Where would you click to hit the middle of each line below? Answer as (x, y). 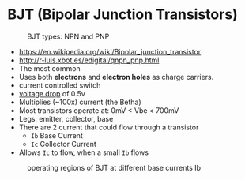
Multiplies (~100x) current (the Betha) (80, 102)
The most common (49, 68)
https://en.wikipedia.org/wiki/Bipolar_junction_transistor (110, 51)
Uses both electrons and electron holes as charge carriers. (116, 77)
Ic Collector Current (63, 144)
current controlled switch (60, 85)
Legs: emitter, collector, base (66, 118)
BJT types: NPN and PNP (68, 36)
